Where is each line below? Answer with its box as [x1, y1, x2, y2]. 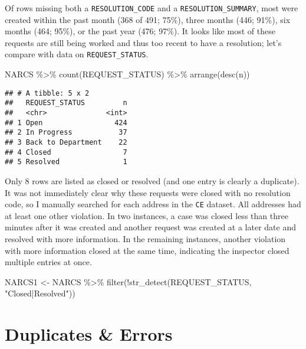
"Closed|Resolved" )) [5, 287, 75, 299]
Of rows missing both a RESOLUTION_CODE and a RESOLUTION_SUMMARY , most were [5, 2, 298, 14]
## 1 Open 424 [5, 118, 127, 127]
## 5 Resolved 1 [5, 158, 127, 167]
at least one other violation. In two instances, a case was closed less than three [5, 209, 288, 221]
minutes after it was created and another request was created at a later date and [5, 221, 296, 233]
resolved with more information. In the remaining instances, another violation [5, 232, 286, 244]
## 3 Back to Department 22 [5, 138, 127, 146]
